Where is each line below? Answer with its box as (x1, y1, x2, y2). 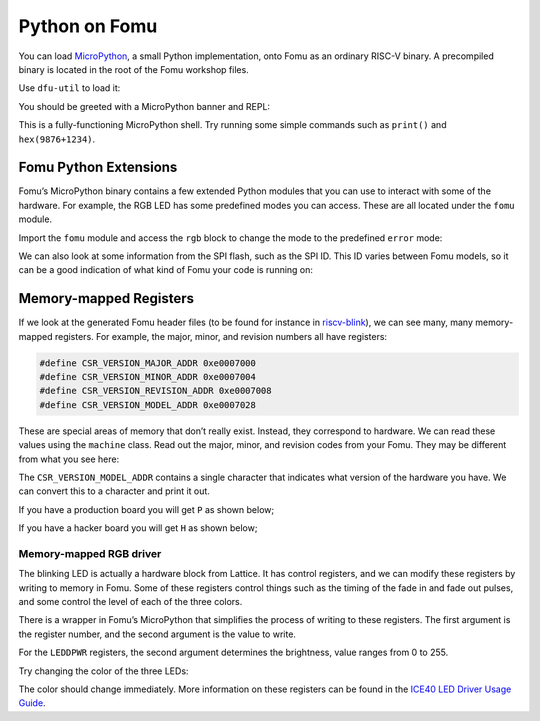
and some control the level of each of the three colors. (18, 596, 243, 608)
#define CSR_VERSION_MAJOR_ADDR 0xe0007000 (39, 357, 257, 369)
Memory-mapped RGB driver (18, 546, 162, 560)
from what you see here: (18, 453, 120, 465)
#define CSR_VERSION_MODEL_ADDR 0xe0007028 (39, 399, 257, 410)
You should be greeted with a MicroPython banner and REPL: (18, 100, 270, 112)
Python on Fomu (18, 15, 158, 37)
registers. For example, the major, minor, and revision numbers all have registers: (54, 330, 388, 342)
